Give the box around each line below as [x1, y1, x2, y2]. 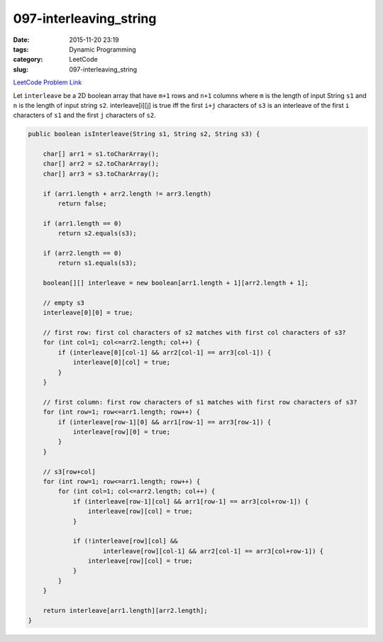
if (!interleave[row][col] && [72, 537, 178, 546]
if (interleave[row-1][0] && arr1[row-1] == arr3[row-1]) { [57, 418, 272, 426]
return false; [57, 199, 107, 207]
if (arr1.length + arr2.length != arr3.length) [43, 189, 212, 198]
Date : [13, 35, 30, 44]
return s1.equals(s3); [57, 259, 138, 267]
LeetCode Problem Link [13, 78, 82, 87]
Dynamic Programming [69, 45, 136, 53]
